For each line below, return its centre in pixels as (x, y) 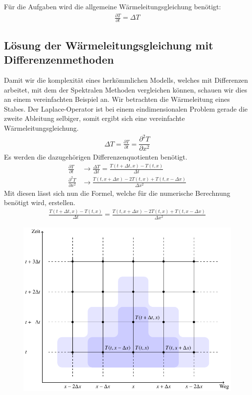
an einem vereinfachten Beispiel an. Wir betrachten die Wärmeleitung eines (117, 99)
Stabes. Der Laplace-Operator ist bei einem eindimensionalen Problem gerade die (126, 108)
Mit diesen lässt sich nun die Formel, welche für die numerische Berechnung (117, 193)
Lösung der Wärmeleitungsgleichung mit (109, 45)
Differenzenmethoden (59, 59)
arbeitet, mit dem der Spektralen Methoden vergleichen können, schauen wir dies (126, 89)
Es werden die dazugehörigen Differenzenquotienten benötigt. (96, 157)
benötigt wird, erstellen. (40, 202)
